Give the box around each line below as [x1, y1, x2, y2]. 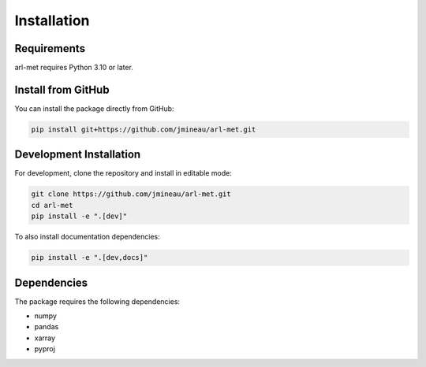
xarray [34, 333, 55, 343]
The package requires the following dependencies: [14, 296, 181, 306]
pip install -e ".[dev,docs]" [31, 253, 148, 262]
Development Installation [14, 148, 141, 161]
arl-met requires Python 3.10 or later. [14, 63, 134, 72]
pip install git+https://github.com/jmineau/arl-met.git [31, 124, 256, 134]
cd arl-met [31, 201, 73, 209]
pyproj [34, 344, 55, 354]
